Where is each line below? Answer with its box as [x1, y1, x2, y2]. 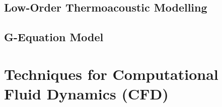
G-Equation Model [4, 29, 104, 45]
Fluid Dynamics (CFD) [4, 83, 169, 103]
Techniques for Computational [4, 63, 218, 84]
